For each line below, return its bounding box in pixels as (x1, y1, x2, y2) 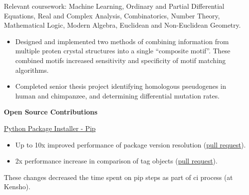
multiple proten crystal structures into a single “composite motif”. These (15, 46, 231, 56)
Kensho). (4, 181, 31, 192)
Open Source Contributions (4, 107, 98, 117)
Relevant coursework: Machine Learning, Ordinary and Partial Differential (4, 1, 224, 11)
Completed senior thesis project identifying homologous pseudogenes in (15, 81, 226, 91)
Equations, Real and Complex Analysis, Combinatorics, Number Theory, (4, 10, 220, 20)
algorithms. (15, 65, 49, 75)
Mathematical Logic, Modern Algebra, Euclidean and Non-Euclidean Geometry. (4, 20, 241, 30)
